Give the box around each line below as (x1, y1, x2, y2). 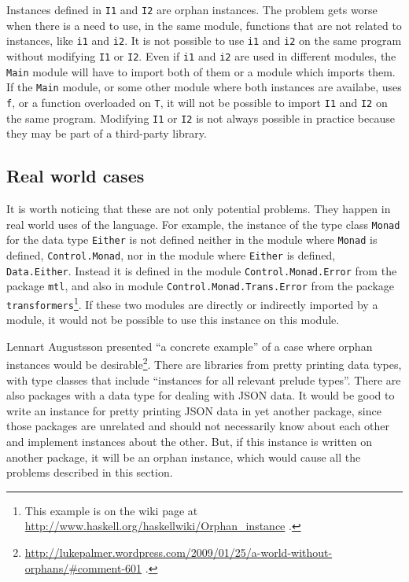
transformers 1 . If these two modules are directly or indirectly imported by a (6, 293, 378, 312)
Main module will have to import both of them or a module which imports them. (6, 63, 396, 79)
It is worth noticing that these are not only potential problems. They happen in (6, 200, 391, 216)
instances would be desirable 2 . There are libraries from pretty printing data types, (6, 354, 402, 373)
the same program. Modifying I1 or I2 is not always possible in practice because (6, 109, 395, 126)
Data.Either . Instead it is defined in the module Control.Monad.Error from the (6, 262, 397, 278)
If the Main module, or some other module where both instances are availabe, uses (6, 79, 402, 95)
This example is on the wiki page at (24, 502, 198, 518)
